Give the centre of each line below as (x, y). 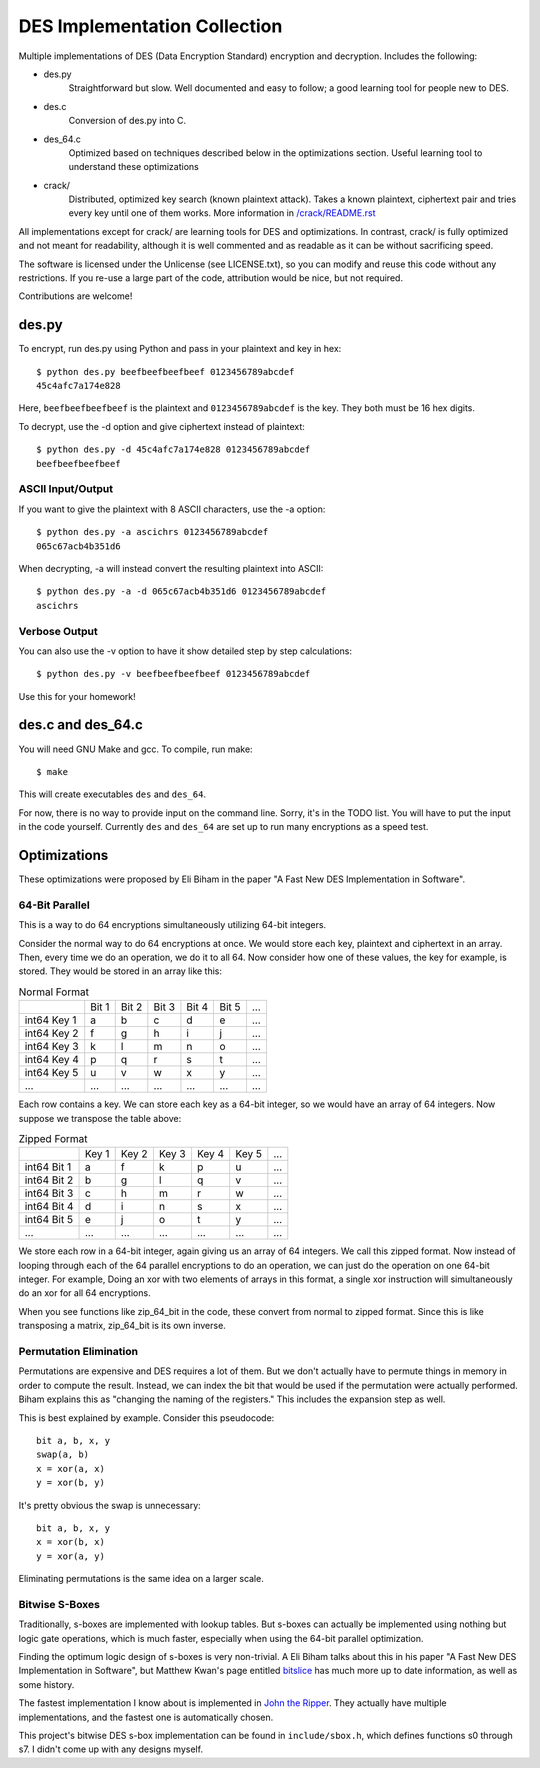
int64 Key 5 (51, 1073)
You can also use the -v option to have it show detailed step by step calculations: (185, 651)
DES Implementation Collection (150, 26)
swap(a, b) (63, 1454)
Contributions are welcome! (75, 296)
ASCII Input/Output (66, 489)
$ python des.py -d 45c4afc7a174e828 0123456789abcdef (173, 449)
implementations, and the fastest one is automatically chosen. (146, 1717)
